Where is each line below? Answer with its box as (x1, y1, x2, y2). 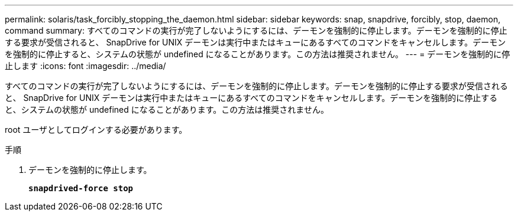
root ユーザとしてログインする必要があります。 (5, 125, 187, 135)
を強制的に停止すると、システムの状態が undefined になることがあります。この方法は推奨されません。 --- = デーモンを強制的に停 (5, 49, 510, 59)
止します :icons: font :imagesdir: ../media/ (5, 61, 166, 71)
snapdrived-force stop (28, 184, 134, 193)
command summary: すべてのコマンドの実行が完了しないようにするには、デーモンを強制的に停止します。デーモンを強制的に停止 (5, 25, 507, 35)
